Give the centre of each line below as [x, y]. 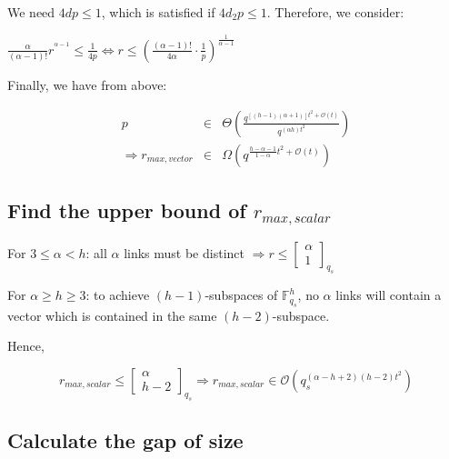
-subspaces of [241, 295]
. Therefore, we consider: [335, 12]
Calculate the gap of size [125, 440]
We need [31, 12]
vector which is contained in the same [112, 315]
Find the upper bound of [127, 210]
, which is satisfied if [158, 12]
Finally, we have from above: [87, 84]
